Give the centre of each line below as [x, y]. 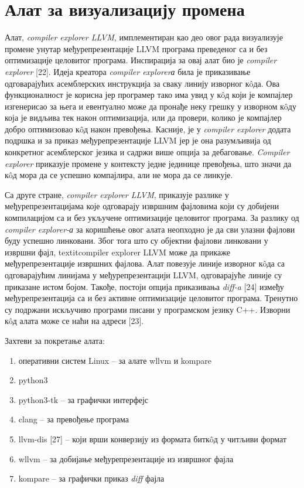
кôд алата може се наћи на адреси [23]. [74, 321]
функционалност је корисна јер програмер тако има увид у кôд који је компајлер [149, 95]
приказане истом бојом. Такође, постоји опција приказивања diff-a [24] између [144, 286]
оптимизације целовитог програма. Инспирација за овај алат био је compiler [141, 60]
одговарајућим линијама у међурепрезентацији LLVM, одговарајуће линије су [144, 275]
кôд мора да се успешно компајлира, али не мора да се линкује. [119, 175]
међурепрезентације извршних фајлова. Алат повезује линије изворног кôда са [145, 263]
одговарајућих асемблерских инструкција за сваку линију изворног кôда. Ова [142, 83]
